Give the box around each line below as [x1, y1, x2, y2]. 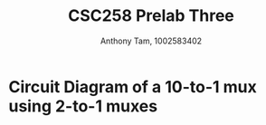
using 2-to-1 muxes [8, 96, 158, 116]
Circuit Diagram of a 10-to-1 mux [8, 76, 257, 97]
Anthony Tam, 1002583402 [100, 35, 203, 46]
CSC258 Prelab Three [68, 5, 234, 26]
